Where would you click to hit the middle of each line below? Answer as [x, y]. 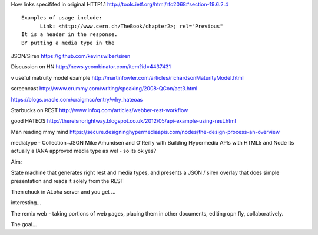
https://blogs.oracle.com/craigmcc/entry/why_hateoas [77, 99]
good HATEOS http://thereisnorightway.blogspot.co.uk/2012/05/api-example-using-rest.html [124, 121]
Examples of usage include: [62, 18]
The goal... [24, 224]
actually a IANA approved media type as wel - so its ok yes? [84, 151]
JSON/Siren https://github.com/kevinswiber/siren [71, 56]
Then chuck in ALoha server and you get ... [63, 192]
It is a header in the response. [69, 35]
